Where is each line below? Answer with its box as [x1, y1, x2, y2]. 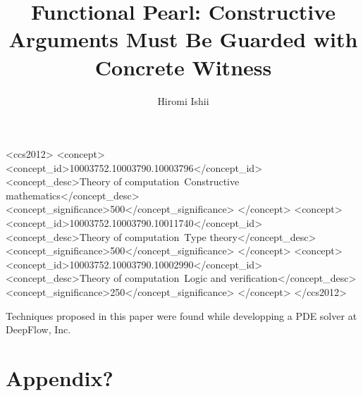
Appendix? [6, 364, 113, 392]
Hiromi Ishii [157, 93, 209, 108]
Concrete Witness [94, 52, 272, 81]
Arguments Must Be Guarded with [8, 25, 358, 54]
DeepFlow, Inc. [6, 322, 71, 337]
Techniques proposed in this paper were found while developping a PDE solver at [6, 308, 357, 323]
